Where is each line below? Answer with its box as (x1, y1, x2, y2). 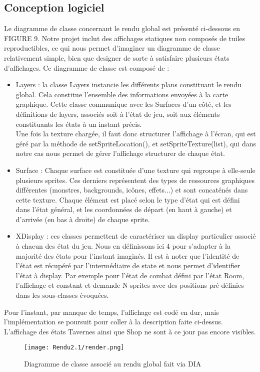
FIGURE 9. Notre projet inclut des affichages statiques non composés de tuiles (4, 33, 245, 43)
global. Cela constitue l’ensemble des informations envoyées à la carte (15, 89, 228, 99)
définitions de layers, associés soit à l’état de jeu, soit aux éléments (15, 108, 220, 119)
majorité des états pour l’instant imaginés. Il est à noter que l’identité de (15, 250, 239, 261)
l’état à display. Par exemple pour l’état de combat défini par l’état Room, (15, 270, 244, 280)
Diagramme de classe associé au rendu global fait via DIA (24, 358, 201, 369)
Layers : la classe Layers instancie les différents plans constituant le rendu (15, 79, 241, 90)
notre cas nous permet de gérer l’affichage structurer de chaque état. (15, 148, 225, 158)
